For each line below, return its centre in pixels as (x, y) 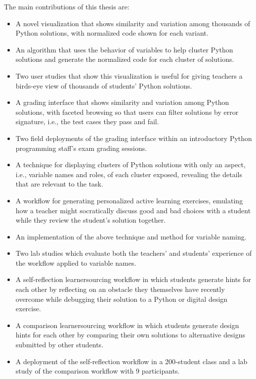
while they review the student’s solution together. (91, 220)
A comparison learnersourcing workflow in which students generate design (127, 325)
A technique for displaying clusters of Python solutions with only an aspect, (130, 165)
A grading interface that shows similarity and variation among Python (122, 102)
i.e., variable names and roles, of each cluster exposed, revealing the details (129, 174)
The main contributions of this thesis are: (67, 6)
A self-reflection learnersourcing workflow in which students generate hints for (133, 279)
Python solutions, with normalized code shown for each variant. (112, 33)
